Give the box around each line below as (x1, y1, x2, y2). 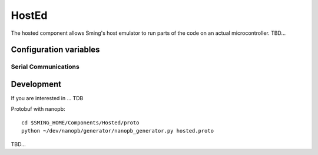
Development (11, 79, 62, 89)
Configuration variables (11, 45, 100, 55)
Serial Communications (11, 62, 79, 71)
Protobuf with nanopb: (11, 105, 65, 113)
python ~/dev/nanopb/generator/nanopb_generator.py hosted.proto (21, 127, 214, 134)
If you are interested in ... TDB (11, 95, 84, 102)
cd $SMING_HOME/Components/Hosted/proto (21, 119, 140, 126)
